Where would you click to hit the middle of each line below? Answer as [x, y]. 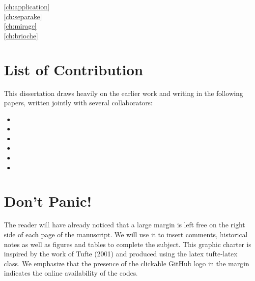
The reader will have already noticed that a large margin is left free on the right [125, 225]
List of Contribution [74, 69]
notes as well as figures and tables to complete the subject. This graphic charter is [128, 244]
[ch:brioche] [21, 35]
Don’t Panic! [48, 201]
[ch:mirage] [20, 26]
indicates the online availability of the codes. [71, 273]
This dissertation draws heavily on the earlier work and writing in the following [124, 93]
